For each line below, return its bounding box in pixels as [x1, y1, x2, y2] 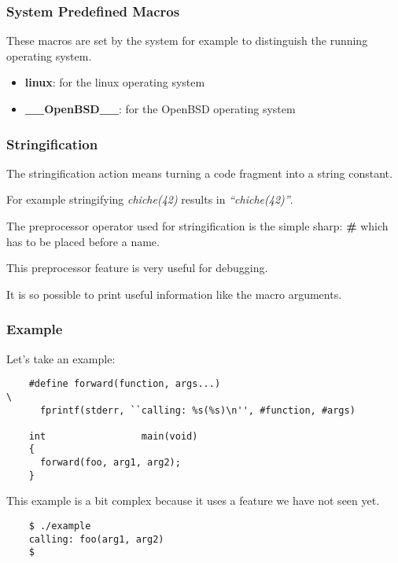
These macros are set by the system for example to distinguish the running [6, 32, 368, 49]
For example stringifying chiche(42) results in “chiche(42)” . [6, 191, 293, 208]
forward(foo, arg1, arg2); [39, 457, 181, 469]
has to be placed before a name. [6, 233, 160, 249]
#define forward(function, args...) [28, 378, 221, 390]
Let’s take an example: [6, 350, 116, 366]
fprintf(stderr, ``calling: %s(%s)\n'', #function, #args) [39, 404, 356, 416]
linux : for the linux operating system [24, 74, 205, 90]
